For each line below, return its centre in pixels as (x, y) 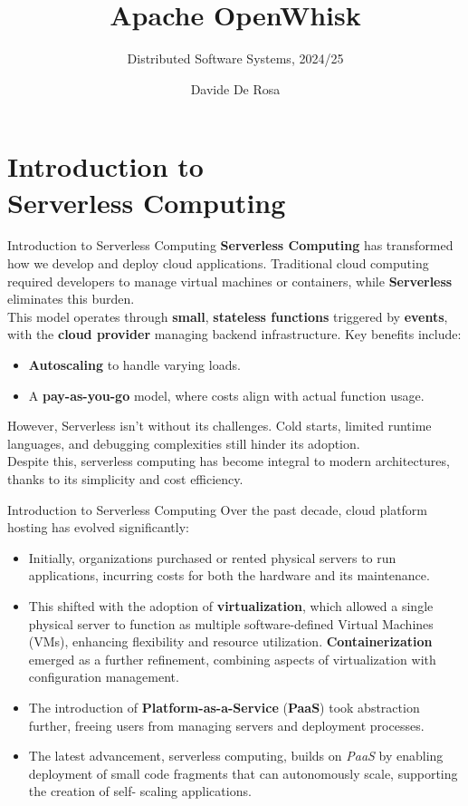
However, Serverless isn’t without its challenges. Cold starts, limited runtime (220, 426)
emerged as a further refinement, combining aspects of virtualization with (232, 659)
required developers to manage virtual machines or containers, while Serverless (230, 281)
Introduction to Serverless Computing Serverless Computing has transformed (230, 245)
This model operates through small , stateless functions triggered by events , (228, 316)
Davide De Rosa (235, 88)
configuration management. (104, 677)
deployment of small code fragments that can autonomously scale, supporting (243, 773)
